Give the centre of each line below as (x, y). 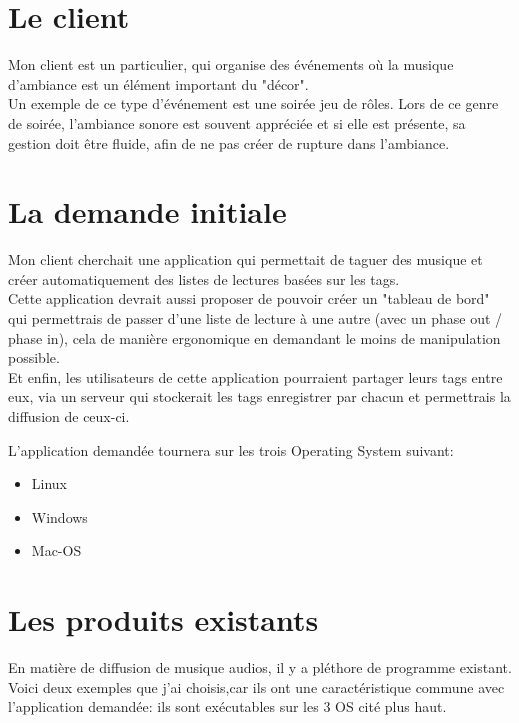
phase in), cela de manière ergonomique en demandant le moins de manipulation (254, 337)
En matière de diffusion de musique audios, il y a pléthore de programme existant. (260, 667)
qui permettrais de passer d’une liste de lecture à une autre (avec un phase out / (255, 318)
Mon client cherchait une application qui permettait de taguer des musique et (245, 259)
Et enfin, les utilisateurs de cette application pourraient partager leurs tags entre (255, 376)
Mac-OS (56, 550)
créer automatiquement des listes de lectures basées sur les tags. (204, 278)
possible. (34, 357)
